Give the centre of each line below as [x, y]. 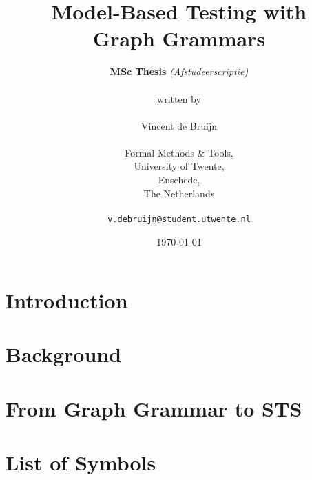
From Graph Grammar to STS [154, 408]
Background [64, 354]
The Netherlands [179, 193]
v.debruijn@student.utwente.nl [179, 219]
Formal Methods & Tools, [179, 152]
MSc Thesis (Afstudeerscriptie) [179, 71]
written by [179, 98]
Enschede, [179, 180]
